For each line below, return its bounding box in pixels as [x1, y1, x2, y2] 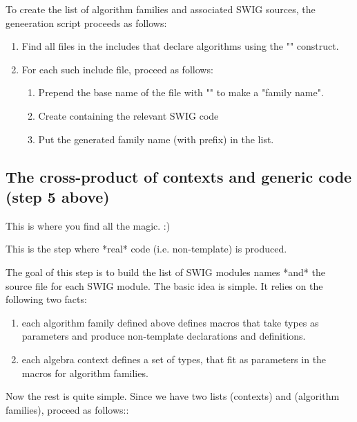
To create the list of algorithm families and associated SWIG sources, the [6, 2, 316, 16]
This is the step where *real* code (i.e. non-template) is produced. [6, 241, 287, 256]
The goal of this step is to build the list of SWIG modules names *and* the [6, 264, 325, 279]
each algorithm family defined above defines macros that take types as [21, 315, 319, 329]
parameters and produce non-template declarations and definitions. [21, 329, 306, 343]
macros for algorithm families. [21, 365, 148, 380]
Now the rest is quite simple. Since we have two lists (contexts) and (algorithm [6, 389, 340, 403]
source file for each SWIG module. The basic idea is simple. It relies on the [6, 278, 323, 293]
